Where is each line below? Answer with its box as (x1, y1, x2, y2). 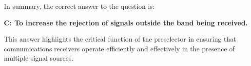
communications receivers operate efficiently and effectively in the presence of (4, 43, 235, 53)
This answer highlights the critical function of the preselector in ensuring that (4, 34, 236, 44)
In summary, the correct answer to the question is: (4, 1, 154, 11)
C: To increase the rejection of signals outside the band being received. (4, 17, 248, 27)
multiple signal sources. (4, 53, 74, 63)
